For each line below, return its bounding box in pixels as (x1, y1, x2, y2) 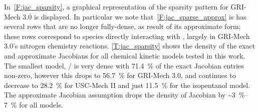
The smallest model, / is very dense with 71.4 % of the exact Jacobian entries (4, 60, 244, 70)
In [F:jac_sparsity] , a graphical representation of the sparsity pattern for (4, 1, 228, 11)
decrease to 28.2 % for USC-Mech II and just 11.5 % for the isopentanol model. (4, 79, 250, 90)
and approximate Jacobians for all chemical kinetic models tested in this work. (4, 50, 245, 60)
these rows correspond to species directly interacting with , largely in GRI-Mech (4, 30, 250, 41)
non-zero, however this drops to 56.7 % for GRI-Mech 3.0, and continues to (4, 70, 236, 80)
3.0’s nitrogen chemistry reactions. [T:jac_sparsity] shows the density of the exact (4, 40, 255, 51)
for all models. (19, 99, 63, 109)
